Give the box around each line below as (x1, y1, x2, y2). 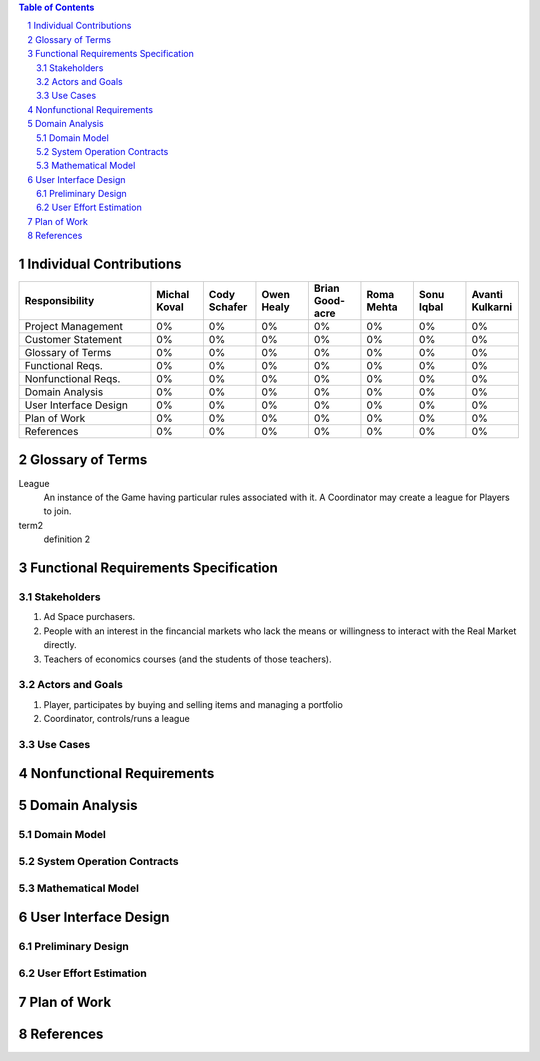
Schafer (208, 300, 248, 314)
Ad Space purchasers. (43, 611, 136, 623)
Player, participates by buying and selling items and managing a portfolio (43, 698, 344, 710)
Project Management (24, 320, 124, 334)
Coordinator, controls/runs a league (43, 713, 190, 725)
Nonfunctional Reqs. (24, 372, 121, 386)
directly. (43, 639, 77, 651)
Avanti (471, 288, 504, 302)
